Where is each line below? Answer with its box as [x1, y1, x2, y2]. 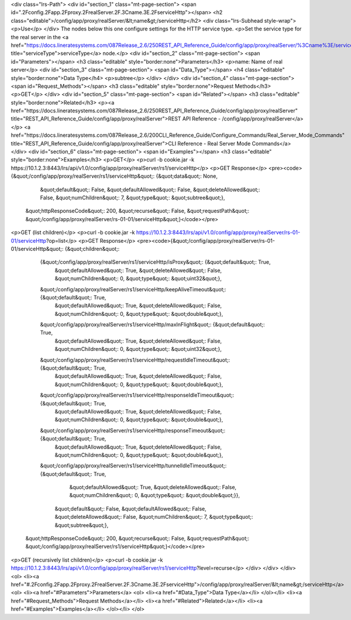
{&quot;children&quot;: [64, 245, 120, 252]
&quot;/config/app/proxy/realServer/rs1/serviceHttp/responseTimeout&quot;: [40, 427, 226, 434]
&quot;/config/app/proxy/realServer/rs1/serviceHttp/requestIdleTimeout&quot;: [40, 356, 230, 363]
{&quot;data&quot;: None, [156, 173, 218, 180]
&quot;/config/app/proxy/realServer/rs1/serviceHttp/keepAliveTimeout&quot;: [40, 285, 226, 292]
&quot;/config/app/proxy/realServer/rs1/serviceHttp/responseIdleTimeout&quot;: [40, 392, 234, 399]
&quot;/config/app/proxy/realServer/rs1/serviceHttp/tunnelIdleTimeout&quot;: [40, 462, 227, 469]
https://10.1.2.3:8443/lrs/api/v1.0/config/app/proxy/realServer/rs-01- [136, 229, 301, 236]
